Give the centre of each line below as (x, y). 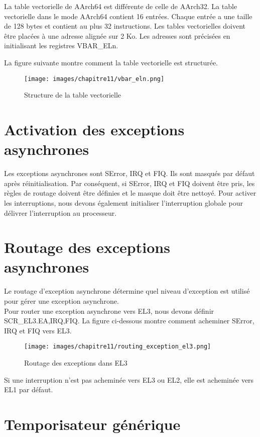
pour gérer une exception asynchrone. (61, 301)
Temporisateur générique (92, 424)
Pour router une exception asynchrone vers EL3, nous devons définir (109, 311)
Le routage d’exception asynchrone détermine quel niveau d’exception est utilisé (127, 291)
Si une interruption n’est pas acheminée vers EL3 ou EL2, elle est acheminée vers (129, 379)
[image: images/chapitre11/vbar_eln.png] (94, 79)
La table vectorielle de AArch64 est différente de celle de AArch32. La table (121, 6)
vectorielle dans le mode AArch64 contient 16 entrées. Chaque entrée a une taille (128, 16)
